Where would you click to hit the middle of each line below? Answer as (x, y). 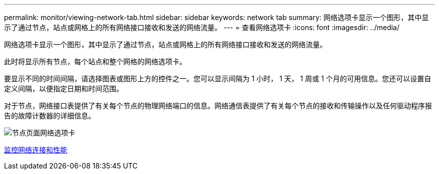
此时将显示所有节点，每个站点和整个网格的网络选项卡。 (95, 61)
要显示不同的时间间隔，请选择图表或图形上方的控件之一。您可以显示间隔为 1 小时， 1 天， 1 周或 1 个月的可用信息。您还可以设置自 (218, 78)
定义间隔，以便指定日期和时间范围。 (64, 89)
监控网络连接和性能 (36, 150)
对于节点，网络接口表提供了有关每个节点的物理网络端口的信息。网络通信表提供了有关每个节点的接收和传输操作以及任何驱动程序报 (218, 106)
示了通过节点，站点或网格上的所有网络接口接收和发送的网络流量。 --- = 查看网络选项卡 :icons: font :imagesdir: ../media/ (202, 27)
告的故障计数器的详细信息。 (50, 116)
